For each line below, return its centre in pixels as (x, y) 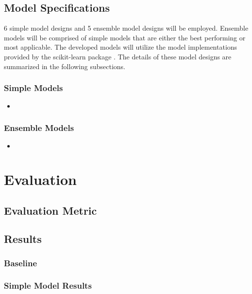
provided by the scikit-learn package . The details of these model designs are (118, 56)
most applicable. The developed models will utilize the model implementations (121, 47)
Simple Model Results (48, 285)
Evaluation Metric (50, 210)
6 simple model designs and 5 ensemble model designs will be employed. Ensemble (126, 28)
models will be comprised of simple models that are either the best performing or (125, 37)
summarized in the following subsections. (65, 66)
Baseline (21, 263)
